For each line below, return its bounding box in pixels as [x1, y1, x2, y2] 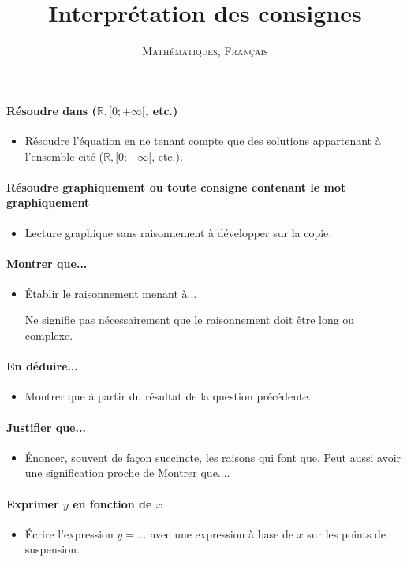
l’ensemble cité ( [24, 147, 104, 164]
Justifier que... [6, 419, 86, 435]
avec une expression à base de [150, 525, 293, 542]
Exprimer [6, 495, 59, 512]
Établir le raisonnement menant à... [24, 285, 197, 301]
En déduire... [6, 358, 78, 374]
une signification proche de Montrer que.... [24, 464, 230, 481]
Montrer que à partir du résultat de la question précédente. [24, 388, 312, 404]
